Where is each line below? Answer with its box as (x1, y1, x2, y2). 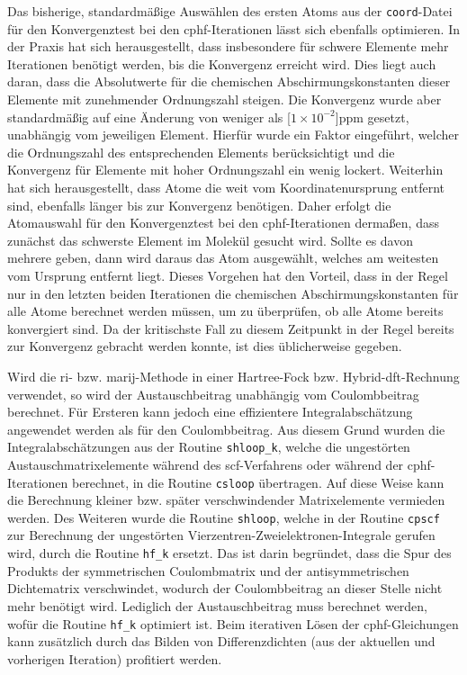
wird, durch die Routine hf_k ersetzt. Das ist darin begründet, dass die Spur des (7, 544, 452, 562)
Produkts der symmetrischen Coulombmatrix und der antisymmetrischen (7, 561, 409, 580)
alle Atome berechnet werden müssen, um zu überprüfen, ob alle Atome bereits (7, 301, 444, 320)
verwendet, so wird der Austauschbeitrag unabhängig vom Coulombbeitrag (7, 384, 419, 403)
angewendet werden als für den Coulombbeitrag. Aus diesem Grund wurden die (7, 419, 445, 438)
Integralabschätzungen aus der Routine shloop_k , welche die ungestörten (7, 437, 410, 456)
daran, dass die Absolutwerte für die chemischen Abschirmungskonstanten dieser (7, 72, 451, 91)
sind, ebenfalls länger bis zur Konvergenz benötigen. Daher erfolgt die (7, 195, 391, 214)
